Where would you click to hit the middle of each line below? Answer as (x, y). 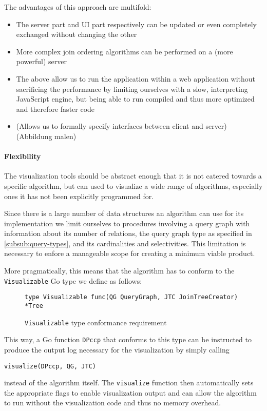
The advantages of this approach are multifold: (78, 7)
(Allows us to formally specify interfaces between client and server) (121, 126)
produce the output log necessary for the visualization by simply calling (117, 349)
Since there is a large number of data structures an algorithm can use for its (124, 213)
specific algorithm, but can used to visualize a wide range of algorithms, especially (133, 185)
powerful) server (41, 61)
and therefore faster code (55, 109)
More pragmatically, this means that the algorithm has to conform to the (119, 271)
